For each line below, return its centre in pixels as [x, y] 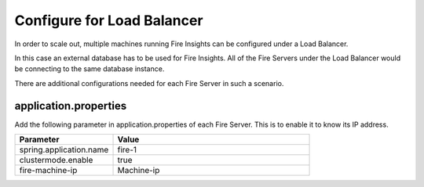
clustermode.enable [56, 160]
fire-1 [127, 150]
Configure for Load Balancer [109, 20]
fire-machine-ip [48, 171]
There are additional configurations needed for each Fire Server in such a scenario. [149, 83]
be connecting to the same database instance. [90, 69]
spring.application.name [64, 150]
